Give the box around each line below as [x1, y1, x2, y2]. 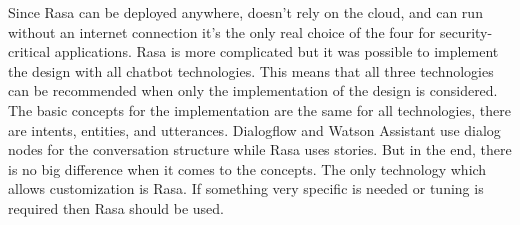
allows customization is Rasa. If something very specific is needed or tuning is [8, 178, 484, 199]
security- [439, 21, 493, 42]
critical [8, 41, 51, 62]
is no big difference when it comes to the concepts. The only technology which [8, 158, 487, 179]
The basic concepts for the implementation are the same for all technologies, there [8, 99, 511, 120]
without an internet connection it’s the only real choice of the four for [8, 21, 436, 42]
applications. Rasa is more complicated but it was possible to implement [54, 41, 499, 62]
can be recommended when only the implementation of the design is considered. [8, 80, 498, 101]
